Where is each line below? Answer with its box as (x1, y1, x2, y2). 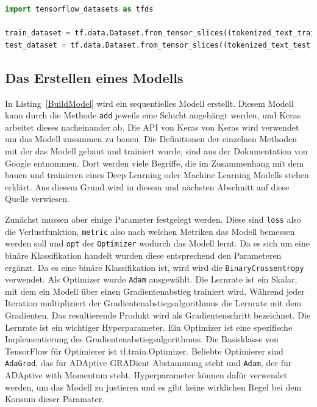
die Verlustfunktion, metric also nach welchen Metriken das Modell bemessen (5, 225, 295, 237)
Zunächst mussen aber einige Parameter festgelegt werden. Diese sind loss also (5, 212, 301, 225)
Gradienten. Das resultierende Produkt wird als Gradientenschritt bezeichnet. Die (5, 309, 311, 322)
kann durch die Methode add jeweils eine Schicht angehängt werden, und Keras (5, 109, 301, 121)
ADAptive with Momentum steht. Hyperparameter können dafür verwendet (5, 369, 288, 381)
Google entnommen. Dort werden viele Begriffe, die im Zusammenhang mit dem (5, 156, 304, 169)
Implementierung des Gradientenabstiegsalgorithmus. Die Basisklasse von (5, 333, 279, 345)
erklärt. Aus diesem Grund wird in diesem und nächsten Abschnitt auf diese (5, 180, 290, 193)
